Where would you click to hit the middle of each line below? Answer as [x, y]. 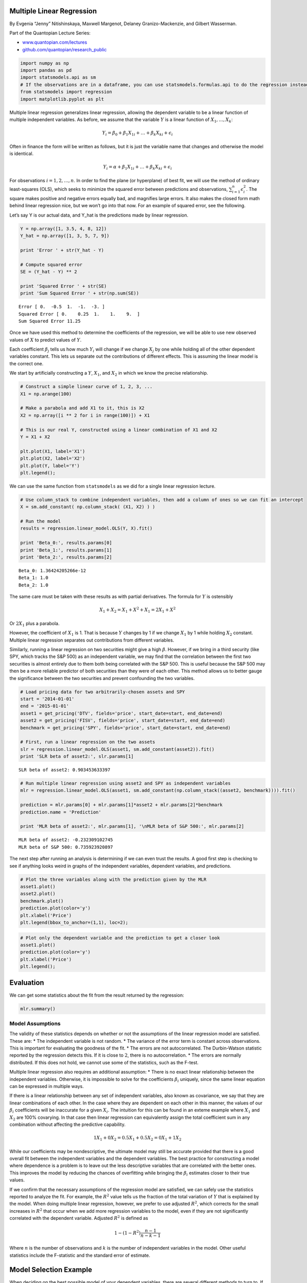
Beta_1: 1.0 [34, 578]
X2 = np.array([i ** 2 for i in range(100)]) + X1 [85, 415]
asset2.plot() [38, 894]
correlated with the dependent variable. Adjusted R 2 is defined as [79, 1218]
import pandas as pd [46, 70]
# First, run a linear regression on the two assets [88, 742]
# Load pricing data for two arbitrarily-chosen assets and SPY [103, 692]
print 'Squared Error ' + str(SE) [63, 286]
